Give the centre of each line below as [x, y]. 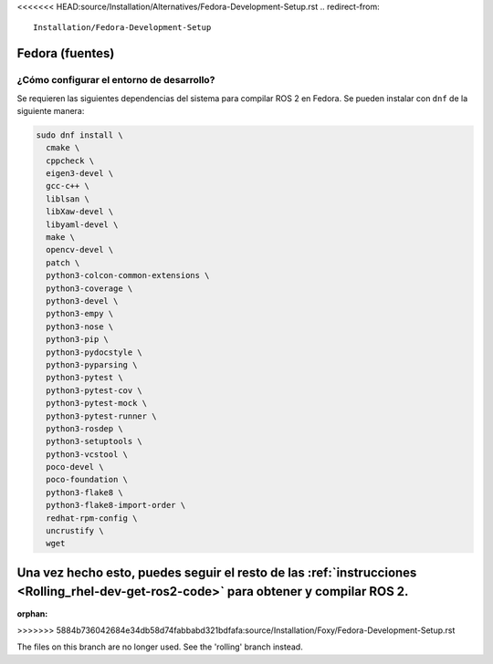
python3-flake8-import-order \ [116, 505]
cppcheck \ [70, 161]
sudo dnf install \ [79, 135]
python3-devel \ [82, 301]
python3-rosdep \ [84, 428]
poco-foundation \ [87, 480]
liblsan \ [68, 199]
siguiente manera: [51, 110]
